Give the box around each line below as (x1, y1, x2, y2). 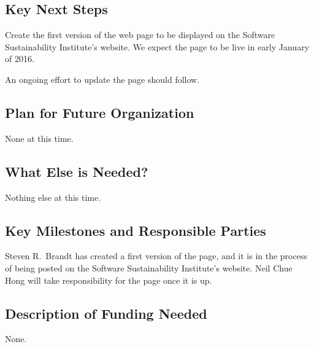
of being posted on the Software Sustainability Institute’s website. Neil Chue (5, 261, 293, 274)
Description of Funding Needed (5, 303, 207, 322)
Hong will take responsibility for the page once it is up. (5, 273, 212, 286)
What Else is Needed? (5, 162, 148, 181)
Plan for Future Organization (5, 103, 194, 122)
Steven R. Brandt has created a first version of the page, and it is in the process (5, 249, 307, 262)
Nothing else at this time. (5, 190, 101, 203)
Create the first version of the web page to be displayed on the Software (5, 28, 275, 41)
